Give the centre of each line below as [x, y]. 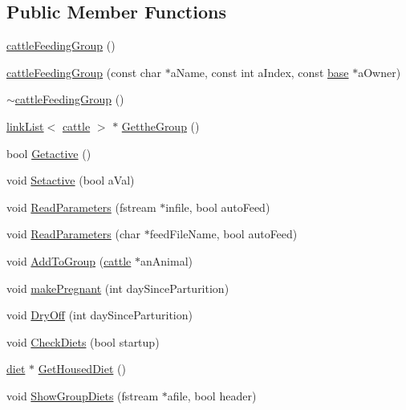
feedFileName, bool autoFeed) [223, 234]
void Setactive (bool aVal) [71, 180]
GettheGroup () [160, 126]
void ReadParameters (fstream [81, 207]
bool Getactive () [49, 153]
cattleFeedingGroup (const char [84, 72]
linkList [25, 126]
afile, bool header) [212, 395]
